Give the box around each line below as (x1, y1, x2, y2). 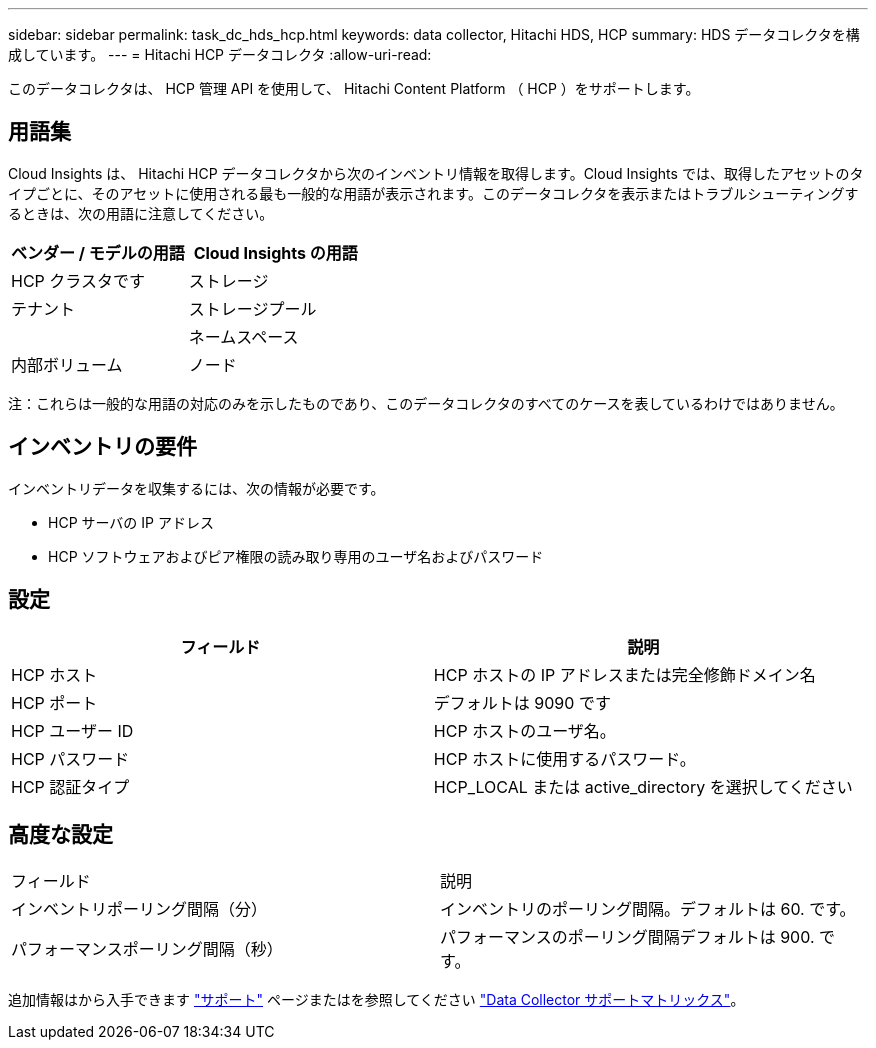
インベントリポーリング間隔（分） (11, 899, 268, 920)
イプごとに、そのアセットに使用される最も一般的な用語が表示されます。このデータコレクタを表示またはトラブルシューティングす (8, 184, 859, 202)
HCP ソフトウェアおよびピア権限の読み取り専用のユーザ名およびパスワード (48, 547, 544, 565)
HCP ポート (11, 692, 98, 713)
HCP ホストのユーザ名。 (433, 720, 616, 741)
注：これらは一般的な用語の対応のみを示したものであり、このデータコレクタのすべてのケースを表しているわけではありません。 (8, 394, 844, 412)
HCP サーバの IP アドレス (48, 513, 214, 531)
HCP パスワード (11, 748, 130, 769)
